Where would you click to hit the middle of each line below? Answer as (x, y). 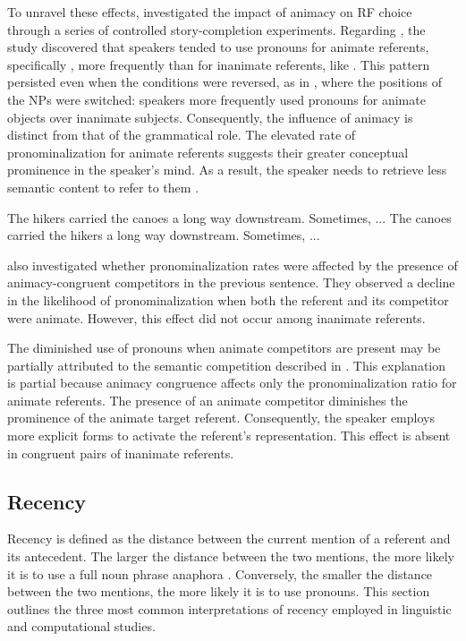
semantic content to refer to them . (103, 187)
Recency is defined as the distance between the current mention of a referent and (229, 538)
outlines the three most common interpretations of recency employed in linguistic (229, 608)
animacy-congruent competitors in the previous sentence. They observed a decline (231, 282)
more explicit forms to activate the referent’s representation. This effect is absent (229, 436)
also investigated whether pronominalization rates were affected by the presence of (233, 265)
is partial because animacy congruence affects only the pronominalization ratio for (232, 383)
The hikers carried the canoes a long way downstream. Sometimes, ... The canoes (229, 217)
